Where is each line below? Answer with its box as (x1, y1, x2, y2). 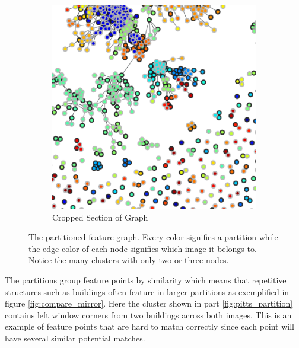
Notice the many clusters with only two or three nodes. (28, 254, 229, 266)
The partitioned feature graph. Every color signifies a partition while (28, 231, 278, 243)
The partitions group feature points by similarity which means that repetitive (5, 273, 287, 286)
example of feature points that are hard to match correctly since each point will (5, 320, 294, 333)
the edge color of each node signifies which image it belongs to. (28, 242, 257, 254)
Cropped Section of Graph (52, 210, 148, 223)
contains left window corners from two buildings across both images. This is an (5, 308, 292, 321)
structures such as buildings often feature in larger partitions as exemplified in (5, 285, 290, 298)
